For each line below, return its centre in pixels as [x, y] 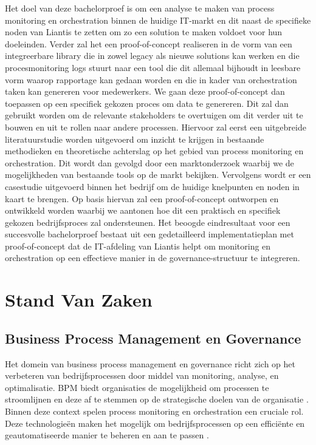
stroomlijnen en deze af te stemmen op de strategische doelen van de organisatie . [157, 399]
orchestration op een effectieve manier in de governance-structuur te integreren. [153, 258]
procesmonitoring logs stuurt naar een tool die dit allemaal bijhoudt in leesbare [153, 67]
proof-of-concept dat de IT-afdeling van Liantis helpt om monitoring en [138, 246]
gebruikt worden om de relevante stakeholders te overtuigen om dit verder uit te [154, 115]
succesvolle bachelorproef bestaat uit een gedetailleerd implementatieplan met [149, 234]
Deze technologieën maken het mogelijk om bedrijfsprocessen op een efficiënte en [155, 423]
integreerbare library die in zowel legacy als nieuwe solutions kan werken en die [152, 56]
